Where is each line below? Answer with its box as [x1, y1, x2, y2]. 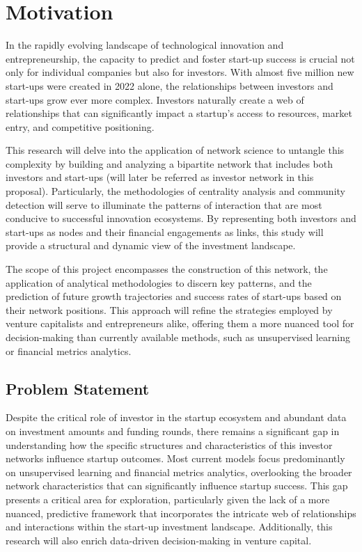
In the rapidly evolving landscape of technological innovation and [6, 38, 284, 52]
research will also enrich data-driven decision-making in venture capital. [6, 533, 312, 547]
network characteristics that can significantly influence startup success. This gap [6, 478, 348, 493]
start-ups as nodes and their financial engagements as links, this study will [6, 224, 324, 239]
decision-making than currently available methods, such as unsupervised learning [6, 330, 350, 344]
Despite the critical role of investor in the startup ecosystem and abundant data [6, 410, 347, 425]
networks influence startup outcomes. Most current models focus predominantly [6, 451, 345, 466]
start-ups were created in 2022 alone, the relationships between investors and [6, 78, 333, 93]
